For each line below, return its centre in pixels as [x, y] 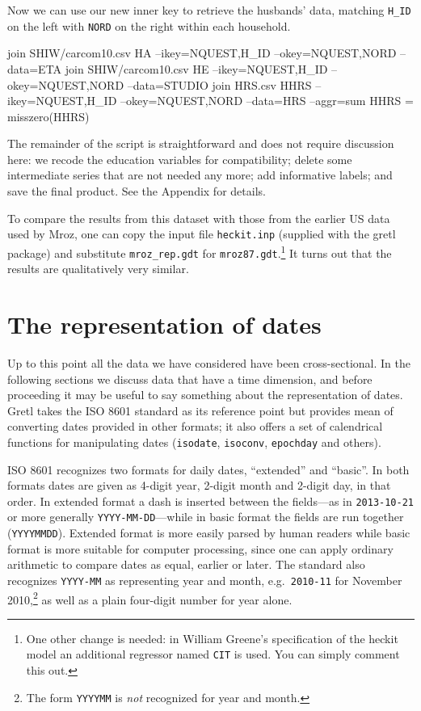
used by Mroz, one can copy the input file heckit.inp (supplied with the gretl [202, 234]
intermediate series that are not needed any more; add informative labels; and [200, 175]
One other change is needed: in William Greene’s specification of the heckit [212, 638]
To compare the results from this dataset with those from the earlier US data [199, 218]
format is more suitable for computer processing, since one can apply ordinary [200, 548]
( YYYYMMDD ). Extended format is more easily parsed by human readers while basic [209, 533]
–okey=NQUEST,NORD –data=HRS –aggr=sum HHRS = [267, 101]
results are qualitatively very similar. [98, 269]
